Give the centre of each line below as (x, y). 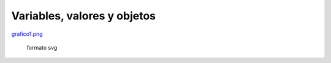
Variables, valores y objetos (84, 16)
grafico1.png (27, 34)
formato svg (42, 47)
